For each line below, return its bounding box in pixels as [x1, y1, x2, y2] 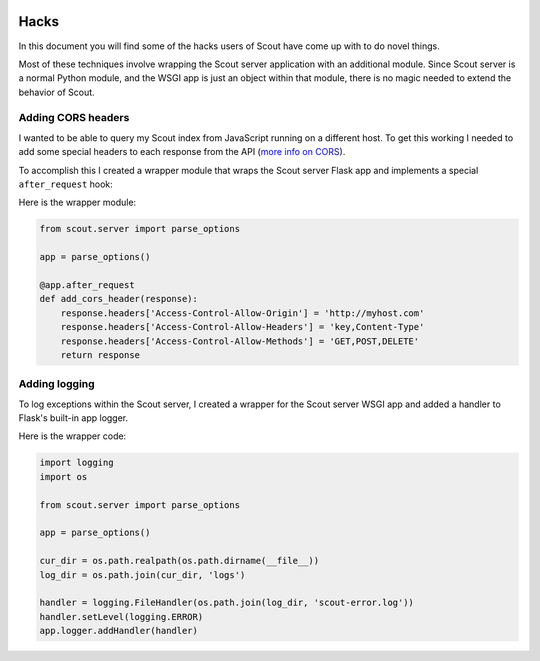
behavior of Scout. [18, 86, 95, 98]
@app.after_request [39, 279, 135, 290]
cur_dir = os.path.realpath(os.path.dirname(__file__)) [39, 555, 320, 567]
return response [60, 349, 140, 360]
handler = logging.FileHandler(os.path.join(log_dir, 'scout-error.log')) [39, 597, 415, 609]
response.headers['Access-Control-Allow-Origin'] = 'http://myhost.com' [60, 307, 425, 319]
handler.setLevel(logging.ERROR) [39, 611, 204, 622]
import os [39, 471, 88, 482]
